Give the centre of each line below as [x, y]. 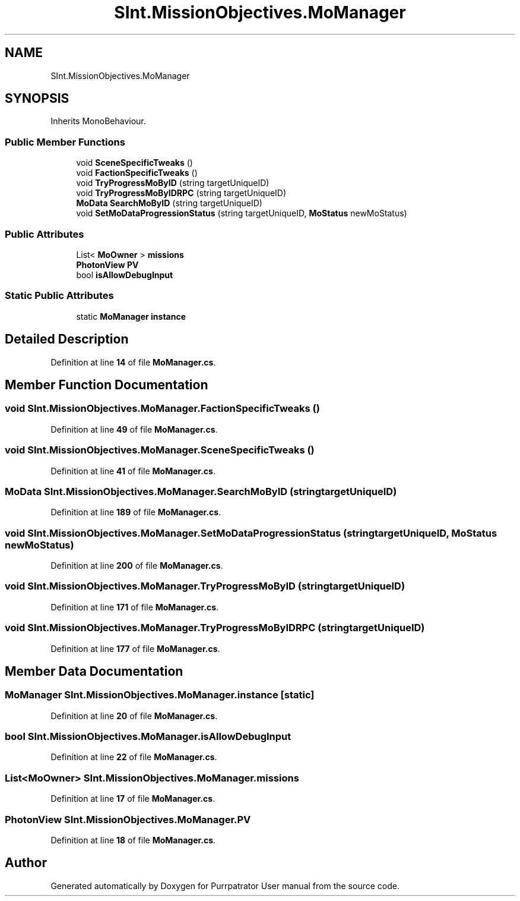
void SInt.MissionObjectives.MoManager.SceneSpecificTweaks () [160, 450]
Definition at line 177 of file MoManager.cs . [135, 648]
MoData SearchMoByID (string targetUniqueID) [169, 203]
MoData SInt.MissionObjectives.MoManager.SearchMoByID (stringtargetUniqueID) [201, 491]
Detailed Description [67, 339]
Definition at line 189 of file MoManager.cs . [136, 512]
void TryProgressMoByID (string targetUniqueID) [173, 183]
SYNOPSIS [37, 99]
